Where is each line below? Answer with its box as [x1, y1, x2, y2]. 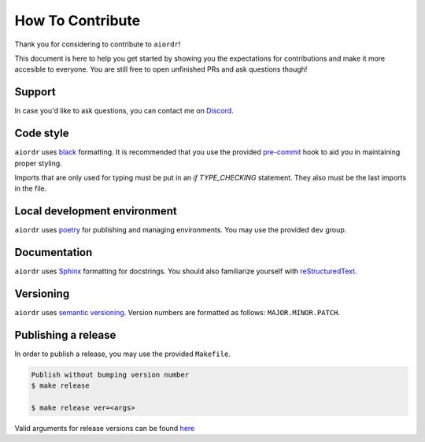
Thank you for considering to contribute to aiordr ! [14, 39, 181, 49]
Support [14, 85, 56, 98]
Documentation [14, 246, 93, 259]
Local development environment [14, 205, 177, 218]
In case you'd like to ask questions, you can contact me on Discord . [14, 106, 234, 116]
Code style [14, 127, 69, 140]
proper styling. [14, 158, 62, 168]
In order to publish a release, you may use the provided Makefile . [14, 349, 231, 358]
